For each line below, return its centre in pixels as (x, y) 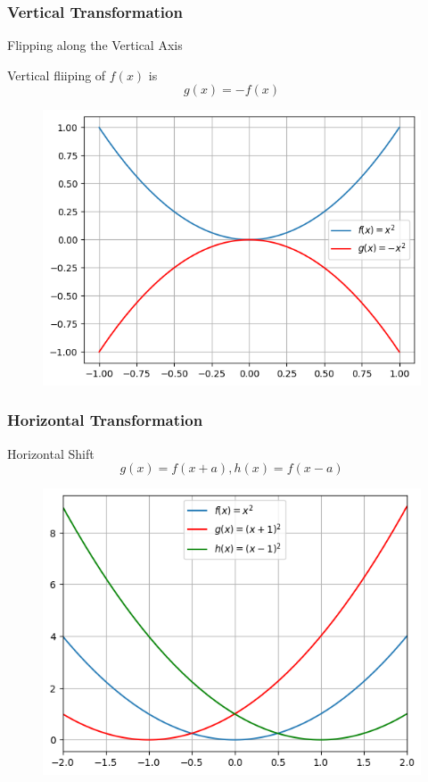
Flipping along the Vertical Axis (95, 45)
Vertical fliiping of (57, 75)
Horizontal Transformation (105, 420)
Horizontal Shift (51, 453)
